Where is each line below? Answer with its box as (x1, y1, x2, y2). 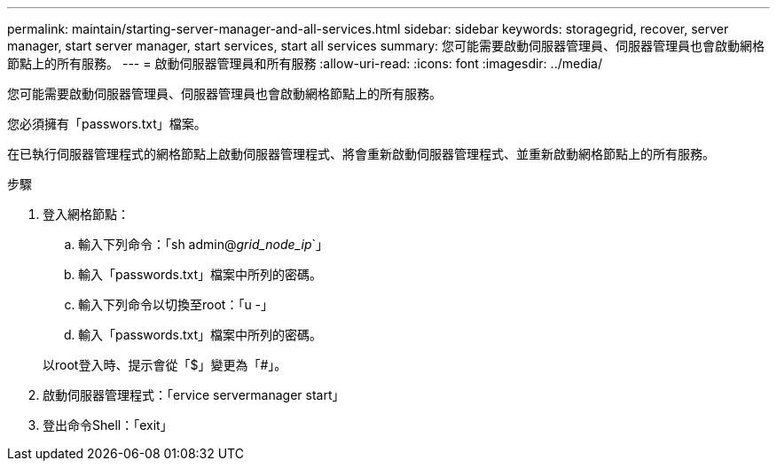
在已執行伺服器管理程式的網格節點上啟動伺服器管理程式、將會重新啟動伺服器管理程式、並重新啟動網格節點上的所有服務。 (7, 146, 715, 161)
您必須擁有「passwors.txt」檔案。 (7, 116, 207, 131)
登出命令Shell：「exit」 (43, 417, 173, 433)
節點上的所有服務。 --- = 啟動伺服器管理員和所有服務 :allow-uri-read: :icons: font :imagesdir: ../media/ (7, 56, 603, 71)
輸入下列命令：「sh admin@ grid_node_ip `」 (78, 237, 329, 252)
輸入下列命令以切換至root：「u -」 (78, 297, 274, 312)
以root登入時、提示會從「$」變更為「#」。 (43, 357, 287, 372)
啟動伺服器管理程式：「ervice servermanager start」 (43, 387, 345, 402)
